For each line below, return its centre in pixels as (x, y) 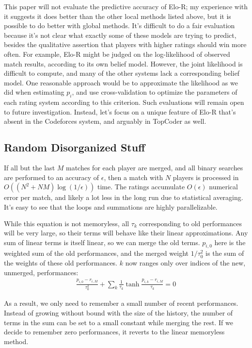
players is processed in (206, 177)
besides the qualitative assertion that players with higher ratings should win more (125, 44)
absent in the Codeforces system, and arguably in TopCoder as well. (105, 121)
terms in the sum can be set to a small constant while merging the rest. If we (118, 322)
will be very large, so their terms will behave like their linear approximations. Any (126, 233)
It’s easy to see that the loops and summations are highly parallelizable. (111, 207)
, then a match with (134, 177)
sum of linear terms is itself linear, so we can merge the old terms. (102, 242)
